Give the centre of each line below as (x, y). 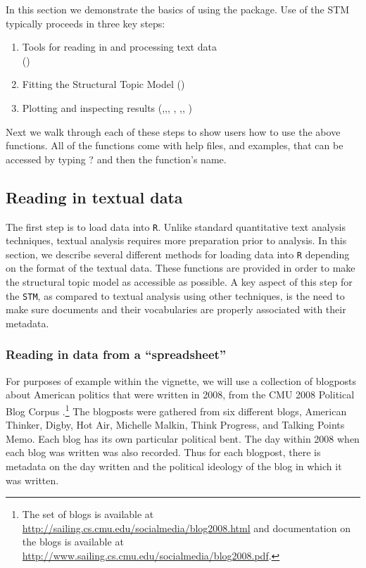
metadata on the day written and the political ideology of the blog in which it (174, 466)
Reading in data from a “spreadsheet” (116, 354)
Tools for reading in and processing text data (119, 47)
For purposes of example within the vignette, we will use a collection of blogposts (181, 380)
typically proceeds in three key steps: (86, 23)
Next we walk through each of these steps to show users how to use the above (173, 131)
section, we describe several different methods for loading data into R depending (178, 254)
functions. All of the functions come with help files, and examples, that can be (175, 145)
